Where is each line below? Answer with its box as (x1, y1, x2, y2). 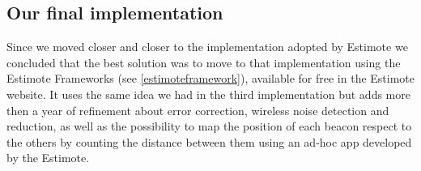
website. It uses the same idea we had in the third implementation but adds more (6, 85, 410, 102)
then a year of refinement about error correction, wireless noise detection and (6, 101, 389, 118)
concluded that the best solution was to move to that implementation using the (6, 53, 401, 71)
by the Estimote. (6, 149, 90, 166)
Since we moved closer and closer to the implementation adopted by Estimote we (6, 38, 408, 55)
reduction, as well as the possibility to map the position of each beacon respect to (6, 118, 412, 135)
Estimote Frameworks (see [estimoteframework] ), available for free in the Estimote (6, 70, 415, 87)
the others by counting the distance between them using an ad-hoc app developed (6, 133, 412, 150)
